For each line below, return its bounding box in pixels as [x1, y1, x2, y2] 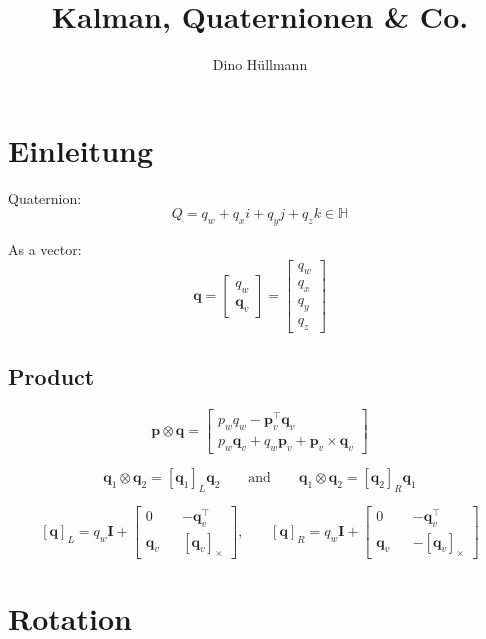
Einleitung [8, 129, 154, 170]
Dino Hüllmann [212, 54, 308, 75]
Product [8, 361, 95, 392]
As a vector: [8, 239, 82, 260]
